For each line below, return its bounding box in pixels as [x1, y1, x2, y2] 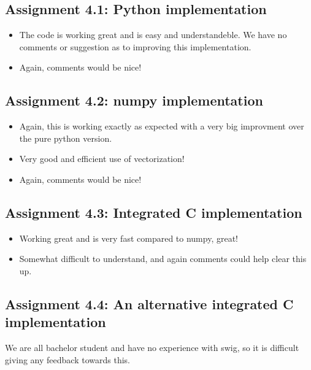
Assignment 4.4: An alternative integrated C [5, 294, 294, 313]
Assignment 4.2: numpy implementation [5, 91, 263, 110]
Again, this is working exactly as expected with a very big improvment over [19, 120, 304, 133]
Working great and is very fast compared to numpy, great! [19, 231, 238, 244]
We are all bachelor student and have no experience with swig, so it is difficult [5, 341, 299, 354]
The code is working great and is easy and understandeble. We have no [19, 28, 287, 41]
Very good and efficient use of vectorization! [19, 152, 185, 165]
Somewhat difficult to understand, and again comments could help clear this [19, 252, 307, 265]
